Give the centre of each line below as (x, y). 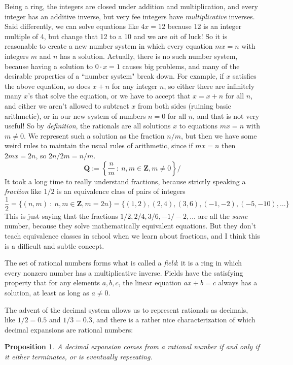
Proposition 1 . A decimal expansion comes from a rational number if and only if (132, 346)
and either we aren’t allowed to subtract (67, 105)
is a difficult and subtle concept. (54, 245)
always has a (238, 283)
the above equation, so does (47, 86)
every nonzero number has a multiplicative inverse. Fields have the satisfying (124, 272)
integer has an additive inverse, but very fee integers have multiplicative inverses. (130, 16)
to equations (198, 126)
